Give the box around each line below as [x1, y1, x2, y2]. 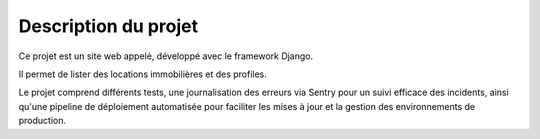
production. [18, 115, 67, 127]
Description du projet [18, 15, 199, 37]
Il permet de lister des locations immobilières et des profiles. [18, 68, 267, 80]
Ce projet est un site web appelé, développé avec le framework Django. [18, 50, 314, 62]
